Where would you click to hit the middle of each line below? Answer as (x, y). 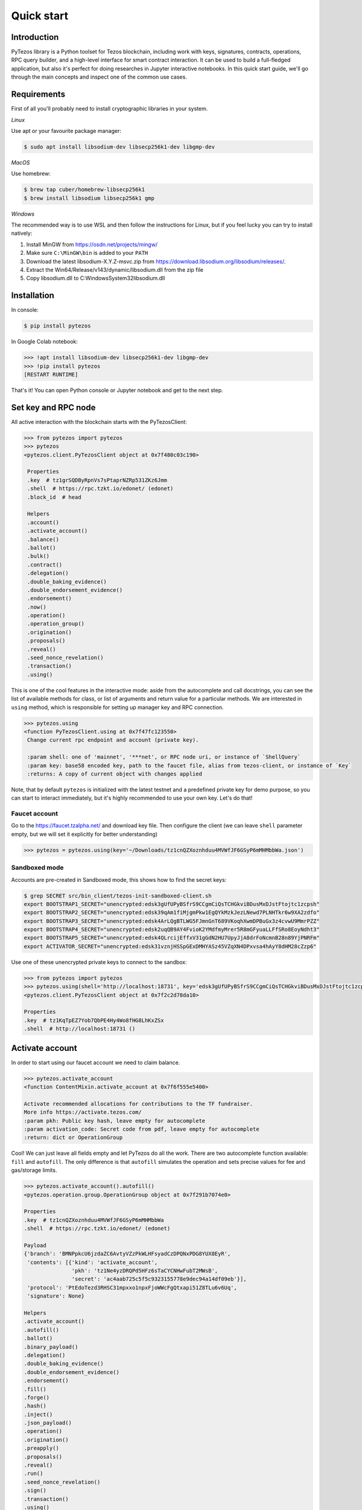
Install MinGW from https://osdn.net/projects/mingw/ (92, 244)
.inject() (38, 1414)
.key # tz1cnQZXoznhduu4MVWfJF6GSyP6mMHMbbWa (94, 1220)
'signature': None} (56, 1296)
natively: (22, 233)
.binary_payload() (51, 1347)
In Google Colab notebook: (45, 342)
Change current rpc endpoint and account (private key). (113, 740)
